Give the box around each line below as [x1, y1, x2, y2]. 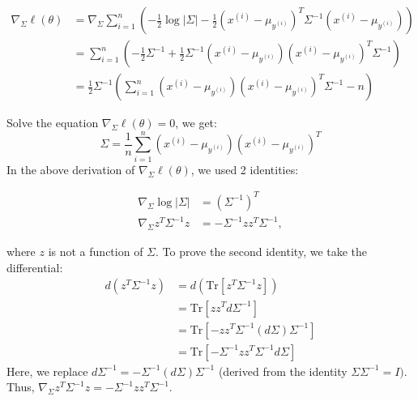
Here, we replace [6, 362, 88, 379]
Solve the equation [6, 114, 99, 131]
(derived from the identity [218, 362, 348, 379]
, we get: [175, 114, 217, 131]
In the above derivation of [6, 160, 135, 177]
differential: [6, 258, 63, 275]
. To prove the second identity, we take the [156, 243, 368, 260]
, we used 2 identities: [190, 160, 299, 177]
